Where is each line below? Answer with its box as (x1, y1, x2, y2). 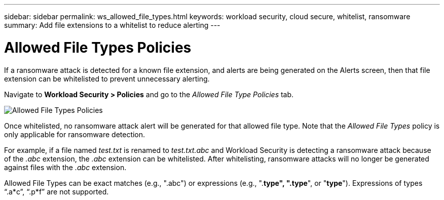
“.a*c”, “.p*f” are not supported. (4, 187, 109, 196)
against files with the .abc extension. (4, 163, 127, 172)
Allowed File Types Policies (4, 38, 192, 56)
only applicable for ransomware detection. (4, 130, 145, 139)
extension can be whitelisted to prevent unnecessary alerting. (4, 74, 210, 83)
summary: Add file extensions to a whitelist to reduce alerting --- (4, 21, 220, 29)
